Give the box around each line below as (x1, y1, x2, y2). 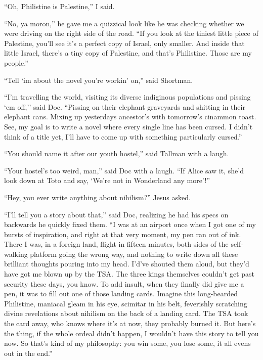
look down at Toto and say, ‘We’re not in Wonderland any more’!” (4, 175, 210, 186)
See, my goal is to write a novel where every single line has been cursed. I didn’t (4, 121, 253, 131)
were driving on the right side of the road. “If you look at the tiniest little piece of (4, 28, 258, 38)
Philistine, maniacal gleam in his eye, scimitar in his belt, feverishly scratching (4, 298, 247, 308)
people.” (4, 57, 28, 68)
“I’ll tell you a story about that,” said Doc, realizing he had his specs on (4, 209, 229, 219)
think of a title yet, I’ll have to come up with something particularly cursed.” (4, 131, 242, 142)
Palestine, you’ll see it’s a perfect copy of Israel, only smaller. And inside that (4, 37, 245, 48)
